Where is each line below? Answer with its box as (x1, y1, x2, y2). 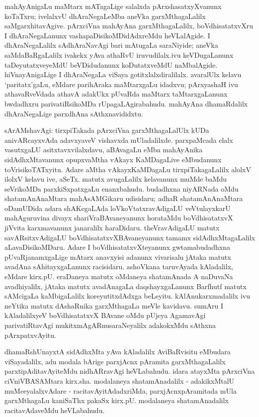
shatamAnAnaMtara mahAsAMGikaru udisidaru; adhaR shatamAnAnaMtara (4, 193, 243, 204)
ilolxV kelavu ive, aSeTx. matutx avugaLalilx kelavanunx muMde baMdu (4, 174, 227, 184)
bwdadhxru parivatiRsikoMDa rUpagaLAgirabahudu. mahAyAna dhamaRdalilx (4, 98, 248, 108)
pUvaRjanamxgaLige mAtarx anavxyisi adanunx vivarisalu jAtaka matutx (4, 251, 231, 262)
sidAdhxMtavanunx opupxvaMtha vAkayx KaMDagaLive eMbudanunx (4, 154, 222, 164)
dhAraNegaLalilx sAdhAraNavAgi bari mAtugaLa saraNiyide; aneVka (4, 40, 218, 50)
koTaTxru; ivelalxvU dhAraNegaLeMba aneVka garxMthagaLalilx (4, 10, 206, 21)
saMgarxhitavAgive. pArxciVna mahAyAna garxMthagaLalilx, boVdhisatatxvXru (4, 20, 253, 31)
